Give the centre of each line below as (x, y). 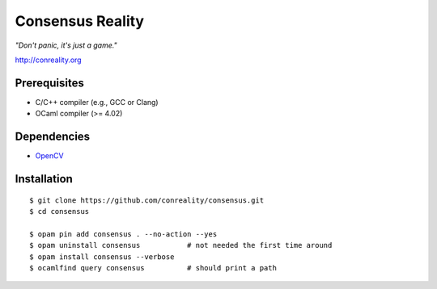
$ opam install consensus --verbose (102, 257)
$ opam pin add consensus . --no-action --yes (123, 234)
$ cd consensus (59, 211)
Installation (44, 179)
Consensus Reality (80, 21)
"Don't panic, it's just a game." (66, 45)
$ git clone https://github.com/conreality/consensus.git (147, 200)
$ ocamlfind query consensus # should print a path (153, 268)
